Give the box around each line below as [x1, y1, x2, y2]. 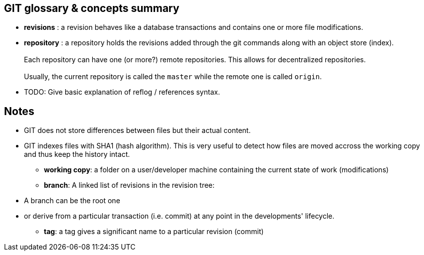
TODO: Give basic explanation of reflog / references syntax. [24, 88, 220, 97]
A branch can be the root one [24, 196, 120, 205]
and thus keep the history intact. [24, 150, 130, 159]
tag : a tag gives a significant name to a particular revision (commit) [44, 227, 264, 236]
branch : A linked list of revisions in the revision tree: [44, 181, 215, 190]
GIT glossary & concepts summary [4, 2, 180, 14]
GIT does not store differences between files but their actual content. [24, 126, 251, 135]
